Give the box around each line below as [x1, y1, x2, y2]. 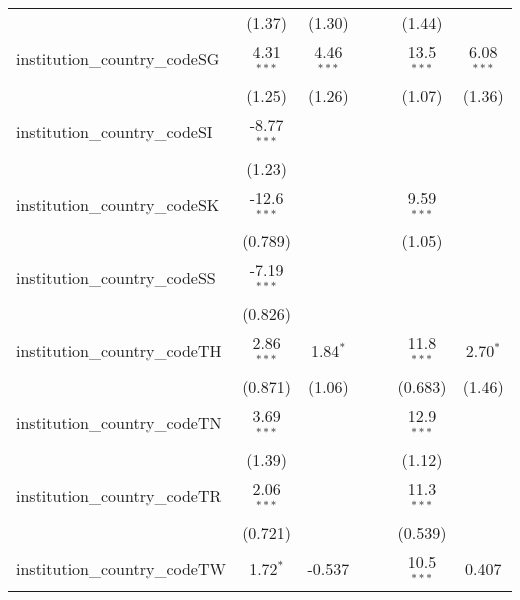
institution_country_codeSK [16, 192, 220, 216]
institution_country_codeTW [16, 556, 226, 580]
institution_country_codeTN [16, 411, 222, 435]
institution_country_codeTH [16, 338, 222, 362]
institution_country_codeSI [16, 120, 213, 144]
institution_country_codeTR [16, 484, 222, 508]
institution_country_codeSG [16, 47, 220, 71]
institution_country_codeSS [16, 265, 216, 289]
